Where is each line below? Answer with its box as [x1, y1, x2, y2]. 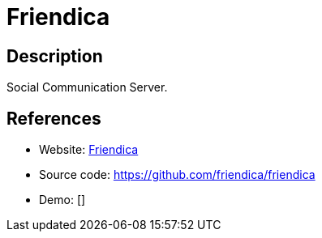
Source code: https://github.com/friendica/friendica [39, 168, 316, 182]
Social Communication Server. [6, 80, 168, 95]
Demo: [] [39, 193, 86, 207]
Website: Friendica [39, 142, 139, 157]
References [6, 108, 101, 129]
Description [6, 45, 103, 66]
